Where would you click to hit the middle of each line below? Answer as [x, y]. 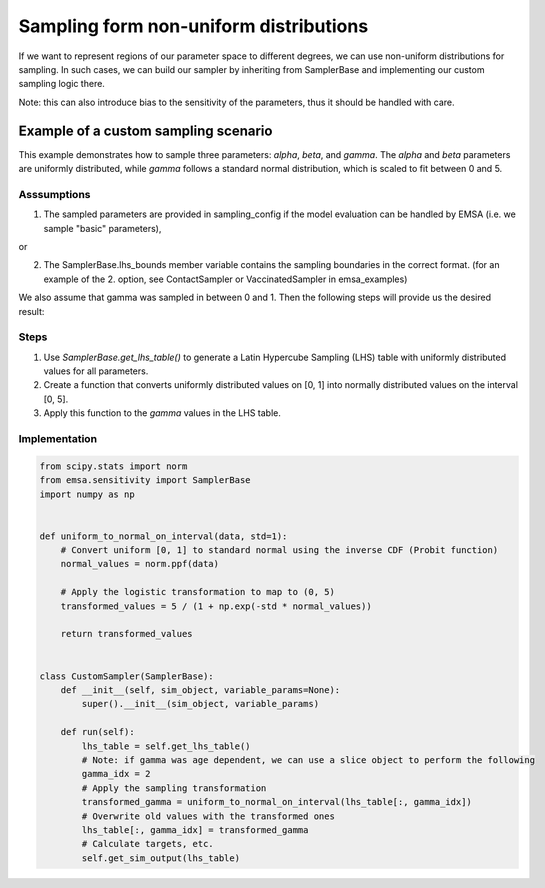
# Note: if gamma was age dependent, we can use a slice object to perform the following [308, 759]
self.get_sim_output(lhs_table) [160, 858]
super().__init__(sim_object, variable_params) [200, 704]
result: [31, 311]
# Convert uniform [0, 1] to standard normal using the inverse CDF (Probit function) [279, 550]
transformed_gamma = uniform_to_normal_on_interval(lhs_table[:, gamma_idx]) [276, 802]
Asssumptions [54, 194]
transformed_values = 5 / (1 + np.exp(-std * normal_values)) [216, 606]
